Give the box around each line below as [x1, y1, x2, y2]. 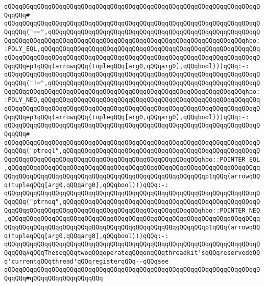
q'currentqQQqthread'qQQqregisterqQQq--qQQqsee [4, 257, 169, 265]
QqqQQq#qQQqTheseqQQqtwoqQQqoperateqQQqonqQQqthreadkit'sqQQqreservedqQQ [4, 249, 260, 257]
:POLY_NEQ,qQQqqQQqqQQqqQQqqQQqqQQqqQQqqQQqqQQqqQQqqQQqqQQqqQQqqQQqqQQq [4, 96, 260, 104]
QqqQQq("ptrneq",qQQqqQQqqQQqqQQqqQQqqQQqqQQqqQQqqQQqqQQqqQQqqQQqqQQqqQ [4, 198, 260, 206]
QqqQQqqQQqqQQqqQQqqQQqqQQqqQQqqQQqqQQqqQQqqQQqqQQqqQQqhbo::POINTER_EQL [4, 155, 260, 163]
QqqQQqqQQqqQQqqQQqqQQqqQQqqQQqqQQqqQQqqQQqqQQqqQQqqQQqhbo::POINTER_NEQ [4, 206, 260, 214]
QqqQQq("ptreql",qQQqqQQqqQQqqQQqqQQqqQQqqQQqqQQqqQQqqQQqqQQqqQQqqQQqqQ [4, 147, 260, 155]
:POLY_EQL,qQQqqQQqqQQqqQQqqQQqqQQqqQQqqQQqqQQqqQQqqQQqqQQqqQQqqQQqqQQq [4, 45, 260, 53]
